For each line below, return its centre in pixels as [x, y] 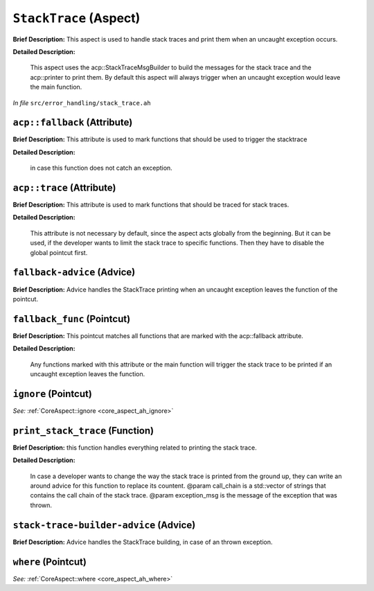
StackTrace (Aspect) [77, 18]
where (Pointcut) [50, 562]
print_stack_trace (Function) [83, 431]
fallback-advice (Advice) [74, 273]
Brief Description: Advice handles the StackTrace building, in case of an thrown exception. [143, 542]
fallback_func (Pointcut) [72, 319]
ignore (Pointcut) [53, 394]
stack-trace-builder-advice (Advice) [104, 525]
